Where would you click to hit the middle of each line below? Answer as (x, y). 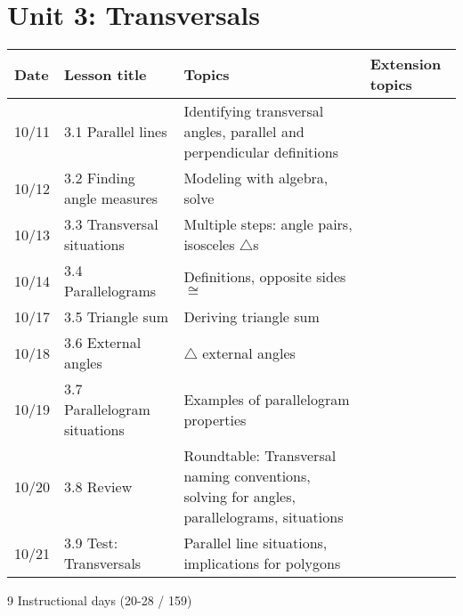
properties (215, 419)
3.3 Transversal (111, 224)
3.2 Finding (100, 178)
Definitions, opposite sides (265, 277)
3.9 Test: (91, 543)
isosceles (209, 245)
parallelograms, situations (264, 517)
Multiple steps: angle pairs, (268, 224)
